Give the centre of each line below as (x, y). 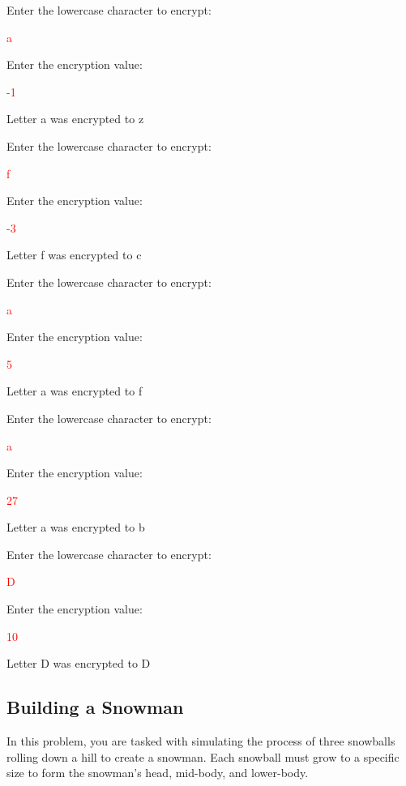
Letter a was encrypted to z (75, 119)
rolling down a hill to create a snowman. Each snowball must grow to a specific (203, 756)
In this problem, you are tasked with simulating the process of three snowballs (201, 741)
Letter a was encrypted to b (76, 527)
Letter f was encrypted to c (74, 255)
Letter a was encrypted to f (75, 391)
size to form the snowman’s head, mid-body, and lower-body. (158, 773)
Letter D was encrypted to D (79, 663)
